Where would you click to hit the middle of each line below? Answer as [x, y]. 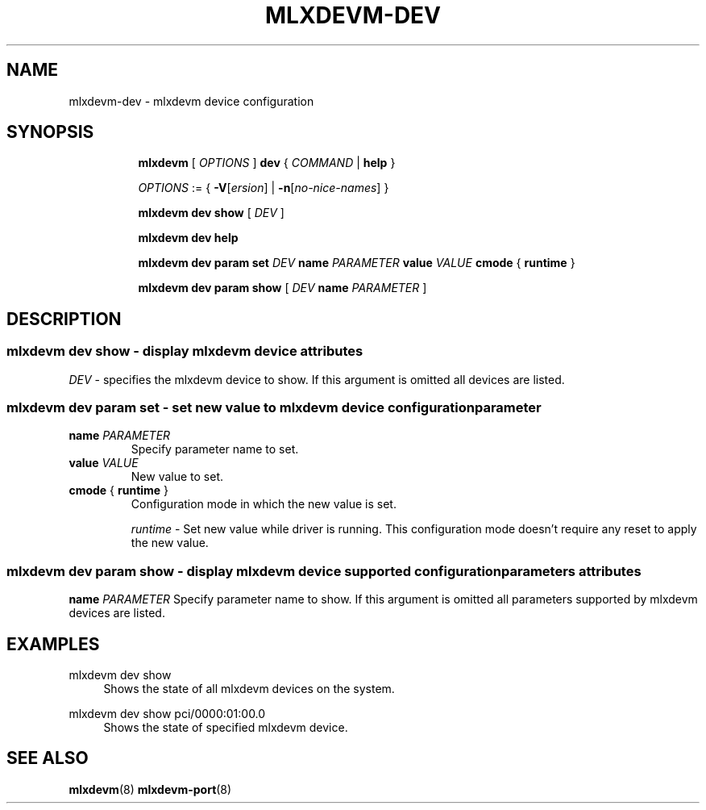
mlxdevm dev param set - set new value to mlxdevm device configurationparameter [274, 408]
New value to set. [177, 477]
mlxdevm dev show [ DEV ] [211, 213]
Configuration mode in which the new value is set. [264, 504]
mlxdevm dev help [188, 238]
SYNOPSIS [50, 132]
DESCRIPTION [64, 319]
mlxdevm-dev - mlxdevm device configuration [191, 101]
